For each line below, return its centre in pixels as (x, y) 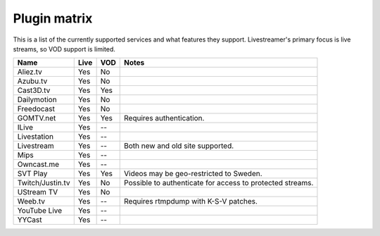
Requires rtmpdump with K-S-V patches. (191, 201)
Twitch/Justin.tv (44, 183)
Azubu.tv (32, 81)
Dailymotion (37, 100)
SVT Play (32, 174)
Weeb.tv (31, 201)
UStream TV (38, 192)
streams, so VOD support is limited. (64, 49)
